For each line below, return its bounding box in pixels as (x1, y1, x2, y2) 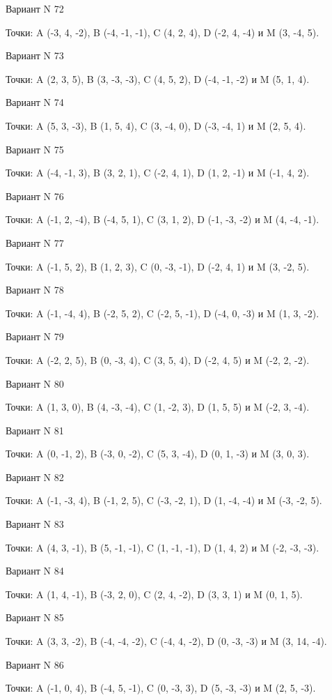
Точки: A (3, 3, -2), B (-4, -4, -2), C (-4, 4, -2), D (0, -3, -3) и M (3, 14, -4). (6, 634, 327, 648)
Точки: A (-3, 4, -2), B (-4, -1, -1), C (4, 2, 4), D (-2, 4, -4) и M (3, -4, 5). (6, 24, 319, 39)
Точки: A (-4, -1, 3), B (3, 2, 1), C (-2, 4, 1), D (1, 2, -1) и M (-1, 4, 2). (6, 165, 310, 180)
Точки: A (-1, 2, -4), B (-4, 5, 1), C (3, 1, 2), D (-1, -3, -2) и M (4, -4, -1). (6, 212, 319, 227)
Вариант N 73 (6, 48, 64, 63)
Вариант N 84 (6, 563, 64, 578)
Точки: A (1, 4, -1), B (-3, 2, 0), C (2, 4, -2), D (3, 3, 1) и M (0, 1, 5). (6, 586, 303, 601)
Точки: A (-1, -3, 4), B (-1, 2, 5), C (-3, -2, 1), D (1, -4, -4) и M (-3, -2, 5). (6, 493, 322, 508)
